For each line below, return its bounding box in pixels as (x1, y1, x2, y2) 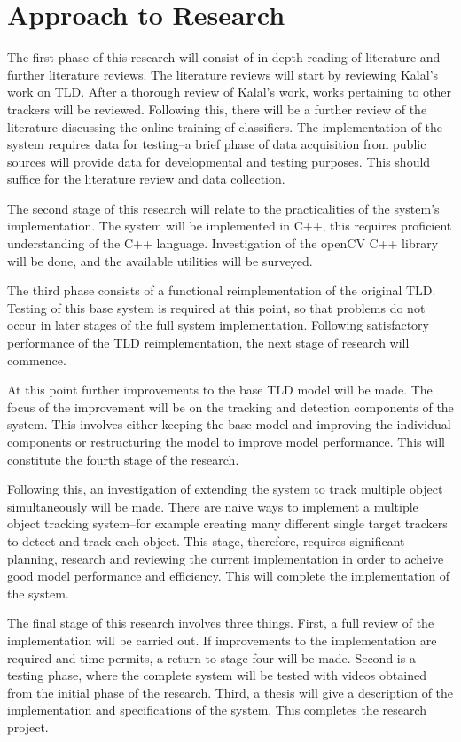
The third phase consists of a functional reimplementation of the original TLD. (7, 281, 436, 300)
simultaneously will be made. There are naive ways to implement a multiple (7, 496, 418, 515)
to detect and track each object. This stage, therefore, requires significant (7, 531, 405, 550)
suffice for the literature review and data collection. (7, 169, 285, 188)
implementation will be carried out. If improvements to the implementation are (7, 630, 437, 649)
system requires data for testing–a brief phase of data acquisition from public (7, 135, 426, 153)
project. (7, 717, 49, 736)
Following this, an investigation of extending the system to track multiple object (7, 480, 443, 498)
